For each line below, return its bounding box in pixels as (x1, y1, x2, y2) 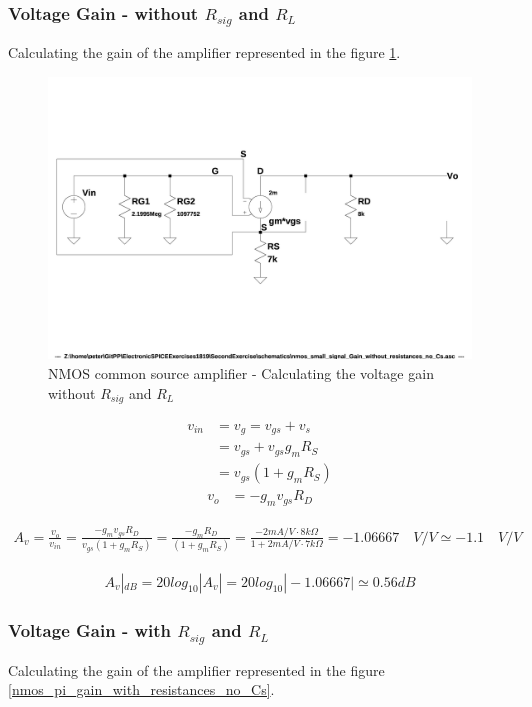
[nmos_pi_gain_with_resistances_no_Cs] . (8, 679, 275, 700)
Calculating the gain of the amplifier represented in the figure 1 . (8, 42, 401, 63)
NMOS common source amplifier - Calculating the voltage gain (48, 362, 434, 383)
